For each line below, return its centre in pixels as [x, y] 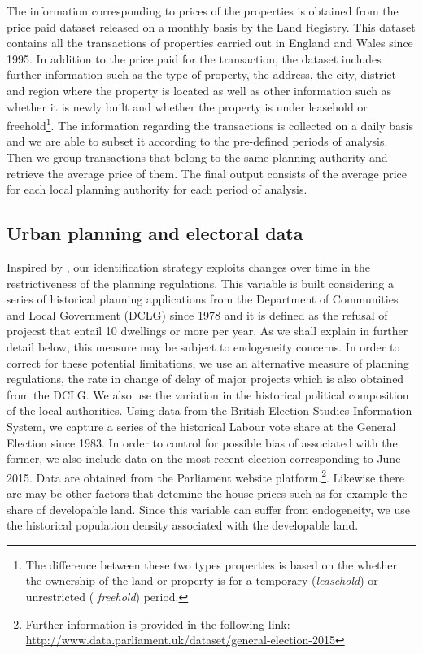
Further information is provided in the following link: [158, 623]
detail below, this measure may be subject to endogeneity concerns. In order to [203, 346]
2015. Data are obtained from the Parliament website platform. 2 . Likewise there [205, 476]
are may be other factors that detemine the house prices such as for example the [207, 493]
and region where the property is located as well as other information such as [199, 90]
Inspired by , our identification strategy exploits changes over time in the [188, 266]
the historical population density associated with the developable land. [183, 525]
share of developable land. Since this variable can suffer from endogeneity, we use [208, 509]
